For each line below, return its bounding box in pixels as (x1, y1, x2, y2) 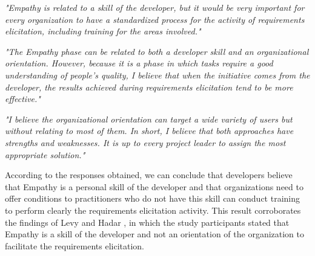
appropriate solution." (5, 148, 85, 161)
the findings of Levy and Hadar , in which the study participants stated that (5, 216, 290, 228)
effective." (5, 92, 41, 105)
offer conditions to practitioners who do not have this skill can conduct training (5, 192, 300, 205)
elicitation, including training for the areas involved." (5, 25, 201, 37)
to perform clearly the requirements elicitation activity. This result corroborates (5, 203, 301, 216)
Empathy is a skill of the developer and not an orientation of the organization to (5, 228, 305, 240)
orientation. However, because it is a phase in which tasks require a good (5, 57, 273, 69)
